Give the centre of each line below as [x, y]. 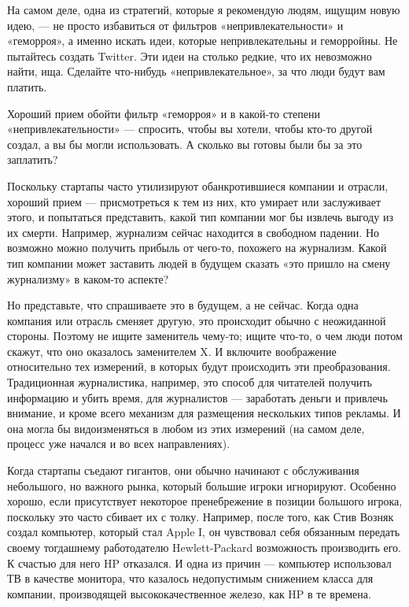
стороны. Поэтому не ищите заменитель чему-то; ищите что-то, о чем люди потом [205, 336]
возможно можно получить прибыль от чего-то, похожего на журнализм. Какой [197, 248]
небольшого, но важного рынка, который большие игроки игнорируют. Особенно [202, 485]
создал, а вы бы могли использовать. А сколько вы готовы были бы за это [185, 144]
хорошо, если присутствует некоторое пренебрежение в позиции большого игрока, [205, 501]
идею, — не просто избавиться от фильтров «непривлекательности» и [175, 25]
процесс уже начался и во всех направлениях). [119, 444]
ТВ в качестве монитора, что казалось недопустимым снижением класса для [190, 578]
